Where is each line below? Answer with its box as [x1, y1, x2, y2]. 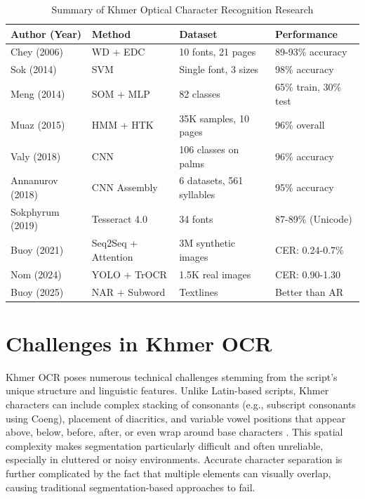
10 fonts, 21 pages [179, 44, 256, 59]
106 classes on [179, 142, 239, 156]
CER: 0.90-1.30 [275, 266, 341, 281]
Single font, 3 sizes [179, 62, 259, 77]
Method [91, 26, 131, 41]
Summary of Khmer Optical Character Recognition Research [51, 2, 314, 16]
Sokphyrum [11, 204, 60, 219]
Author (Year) [11, 26, 82, 41]
